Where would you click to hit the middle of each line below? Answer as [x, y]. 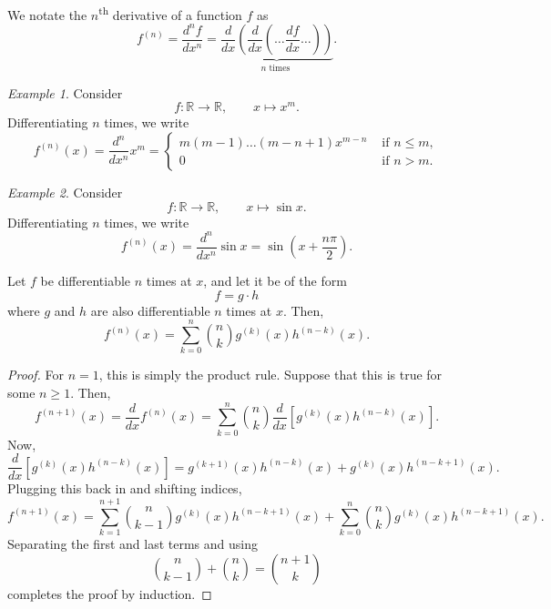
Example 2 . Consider [65, 192]
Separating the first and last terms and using [133, 544]
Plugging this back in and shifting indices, [125, 488]
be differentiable [86, 281]
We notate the [47, 14]
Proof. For [36, 375]
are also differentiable [150, 310]
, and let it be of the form [275, 281]
